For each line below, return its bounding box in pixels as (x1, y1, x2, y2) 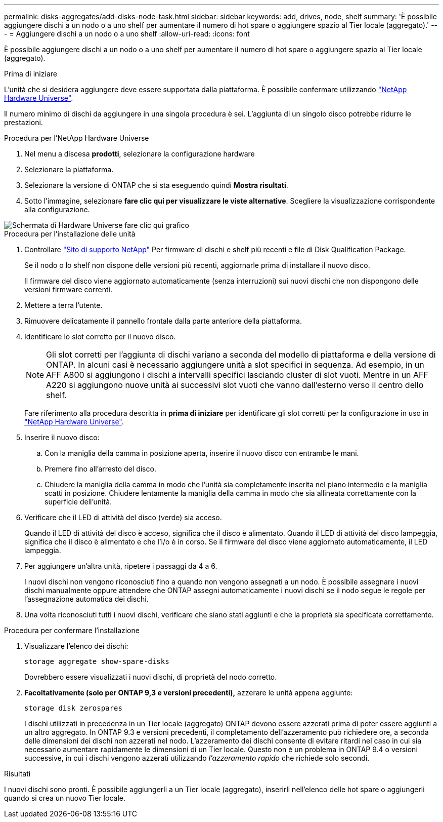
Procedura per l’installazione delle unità (4, 229, 136, 238)
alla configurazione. (24, 205, 90, 214)
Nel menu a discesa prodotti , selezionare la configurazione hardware (24, 149, 255, 158)
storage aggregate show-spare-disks (24, 657, 169, 666)
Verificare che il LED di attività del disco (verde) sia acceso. (24, 513, 222, 522)
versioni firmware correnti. (24, 285, 112, 294)
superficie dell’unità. (45, 497, 112, 506)
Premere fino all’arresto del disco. (45, 464, 156, 473)
